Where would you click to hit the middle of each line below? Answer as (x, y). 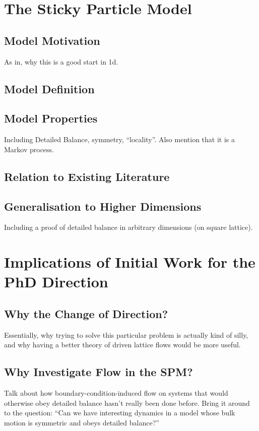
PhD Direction (56, 282)
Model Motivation (52, 40)
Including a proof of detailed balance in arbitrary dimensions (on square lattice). (128, 227)
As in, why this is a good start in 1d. (61, 61)
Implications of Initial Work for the (130, 262)
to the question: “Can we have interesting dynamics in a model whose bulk (120, 413)
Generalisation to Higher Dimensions (103, 206)
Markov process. (29, 149)
